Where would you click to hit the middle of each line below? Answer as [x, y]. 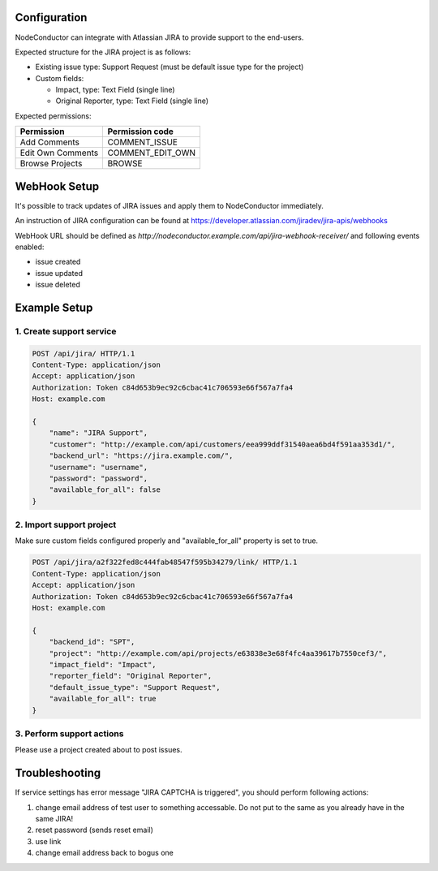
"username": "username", [99, 467]
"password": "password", [99, 478]
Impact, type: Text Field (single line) [115, 90]
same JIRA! [54, 818]
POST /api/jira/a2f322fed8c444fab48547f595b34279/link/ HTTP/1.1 [165, 563]
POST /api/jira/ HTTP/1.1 [84, 354]
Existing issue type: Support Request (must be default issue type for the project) [170, 67]
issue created [58, 262]
